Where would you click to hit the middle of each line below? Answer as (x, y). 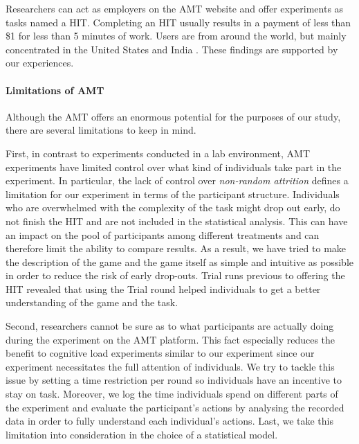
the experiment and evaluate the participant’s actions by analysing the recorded (175, 407)
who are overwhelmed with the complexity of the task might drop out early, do (173, 207)
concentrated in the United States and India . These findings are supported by (172, 49)
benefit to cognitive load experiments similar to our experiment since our (160, 353)
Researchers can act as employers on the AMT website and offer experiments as (175, 8)
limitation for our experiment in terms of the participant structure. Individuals (173, 194)
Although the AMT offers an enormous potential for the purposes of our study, (173, 116)
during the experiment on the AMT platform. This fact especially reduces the (171, 339)
